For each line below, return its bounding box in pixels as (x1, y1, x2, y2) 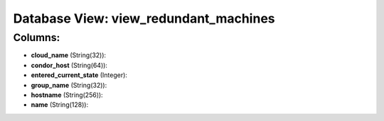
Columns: (13, 31, 60, 44)
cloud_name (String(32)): (31, 51, 107, 59)
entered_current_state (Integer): (31, 71, 128, 79)
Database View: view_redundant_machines (13, 11, 275, 26)
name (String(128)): (31, 100, 89, 109)
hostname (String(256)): (31, 91, 103, 99)
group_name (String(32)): (31, 81, 107, 89)
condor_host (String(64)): (31, 61, 108, 69)
